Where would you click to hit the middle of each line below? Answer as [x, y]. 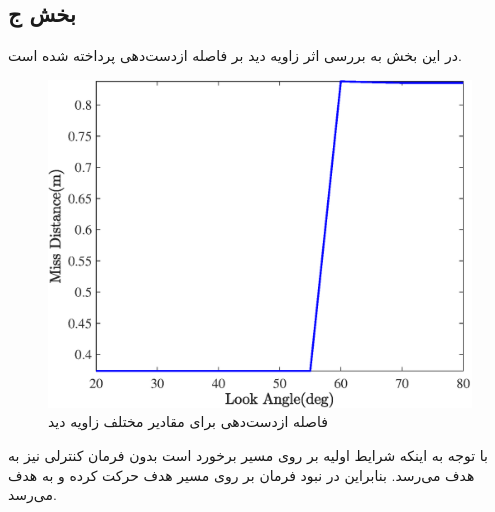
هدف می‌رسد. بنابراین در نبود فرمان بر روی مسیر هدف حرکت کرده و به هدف [241, 474]
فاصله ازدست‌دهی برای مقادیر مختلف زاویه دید [188, 421]
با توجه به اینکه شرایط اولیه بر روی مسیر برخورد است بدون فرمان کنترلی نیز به [248, 454]
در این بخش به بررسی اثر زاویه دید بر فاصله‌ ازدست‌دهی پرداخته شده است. [235, 55]
